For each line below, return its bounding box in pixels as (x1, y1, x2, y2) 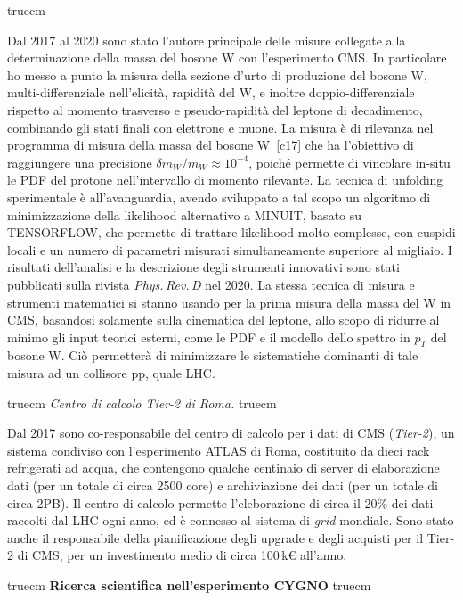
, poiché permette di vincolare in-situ (248, 152, 451, 171)
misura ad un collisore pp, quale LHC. (7, 364, 215, 382)
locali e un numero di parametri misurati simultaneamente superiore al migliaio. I (7, 240, 452, 259)
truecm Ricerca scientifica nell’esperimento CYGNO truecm (7, 576, 371, 595)
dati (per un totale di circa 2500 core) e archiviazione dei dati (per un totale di (7, 476, 438, 495)
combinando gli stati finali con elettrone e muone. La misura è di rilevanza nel (7, 118, 434, 136)
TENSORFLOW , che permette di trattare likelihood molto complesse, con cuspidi (7, 223, 456, 242)
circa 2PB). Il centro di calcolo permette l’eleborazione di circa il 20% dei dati (7, 493, 434, 512)
